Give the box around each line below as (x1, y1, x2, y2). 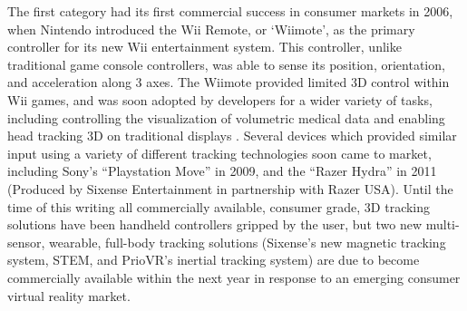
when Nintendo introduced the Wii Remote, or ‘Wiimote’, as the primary (7, 19, 415, 38)
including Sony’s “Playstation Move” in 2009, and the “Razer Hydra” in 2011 (7, 161, 437, 180)
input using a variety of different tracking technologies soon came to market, (7, 143, 432, 162)
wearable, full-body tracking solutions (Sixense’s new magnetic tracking (49, 232, 446, 251)
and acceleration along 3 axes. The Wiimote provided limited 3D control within (7, 73, 450, 92)
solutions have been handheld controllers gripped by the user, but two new (7, 215, 423, 234)
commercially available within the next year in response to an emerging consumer (7, 267, 461, 287)
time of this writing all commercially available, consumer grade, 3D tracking (7, 197, 431, 216)
